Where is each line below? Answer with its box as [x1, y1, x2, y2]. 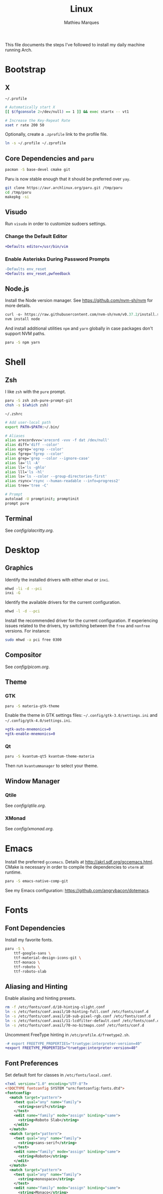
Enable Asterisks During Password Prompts [5, 256, 110, 262]
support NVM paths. [5, 331, 46, 336]
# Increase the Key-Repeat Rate [5, 118, 70, 123]
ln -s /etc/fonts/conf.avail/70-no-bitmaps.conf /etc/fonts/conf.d [5, 1023, 145, 1028]
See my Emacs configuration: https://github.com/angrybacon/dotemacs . [5, 888, 150, 894]
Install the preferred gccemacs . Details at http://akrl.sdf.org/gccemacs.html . [5, 859, 154, 865]
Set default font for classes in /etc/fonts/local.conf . [5, 1072, 112, 1078]
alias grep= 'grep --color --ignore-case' [5, 456, 90, 461]
